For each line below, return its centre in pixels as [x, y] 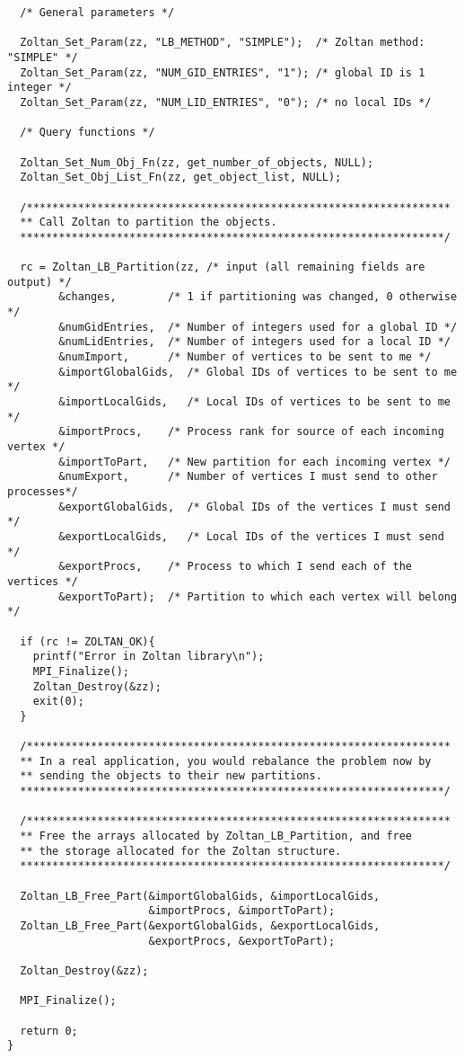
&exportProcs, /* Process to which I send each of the [236, 567]
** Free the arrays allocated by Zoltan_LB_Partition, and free [216, 836]
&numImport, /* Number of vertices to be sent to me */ [245, 357]
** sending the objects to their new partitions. [171, 776]
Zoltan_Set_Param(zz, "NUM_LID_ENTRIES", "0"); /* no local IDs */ [226, 102]
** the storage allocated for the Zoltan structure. [181, 851]
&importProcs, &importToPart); [242, 911]
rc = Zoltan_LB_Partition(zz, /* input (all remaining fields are [223, 267]
